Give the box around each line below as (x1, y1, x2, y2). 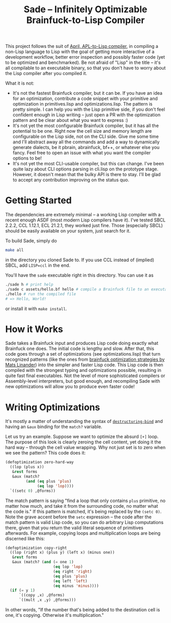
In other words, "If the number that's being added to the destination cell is (5, 607, 160, 613)
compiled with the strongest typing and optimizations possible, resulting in (5, 367, 162, 373)
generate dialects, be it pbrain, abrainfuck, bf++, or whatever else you (12, 144, 160, 151)
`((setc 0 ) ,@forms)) (10, 488, 56, 493)
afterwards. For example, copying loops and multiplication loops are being (5, 530, 161, 536)
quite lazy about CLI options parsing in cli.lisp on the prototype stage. (12, 166, 159, 172)
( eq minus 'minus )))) (53, 583, 99, 588)
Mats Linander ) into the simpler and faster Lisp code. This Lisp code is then (5, 362, 164, 368)
